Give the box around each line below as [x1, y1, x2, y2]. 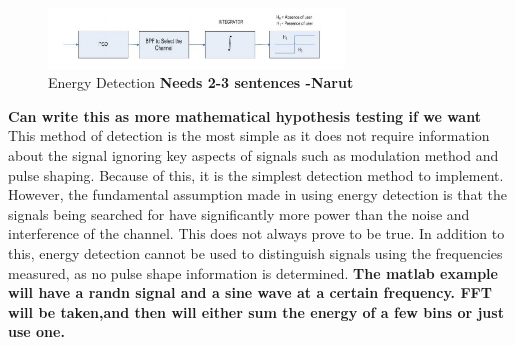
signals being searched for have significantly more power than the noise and [8, 203, 470, 224]
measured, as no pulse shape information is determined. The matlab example [8, 262, 498, 283]
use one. [8, 321, 65, 342]
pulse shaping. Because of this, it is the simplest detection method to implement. [8, 164, 504, 185]
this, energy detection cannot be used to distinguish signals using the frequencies [8, 243, 503, 263]
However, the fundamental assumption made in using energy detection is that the [8, 184, 507, 205]
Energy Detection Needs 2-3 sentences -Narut [48, 72, 354, 93]
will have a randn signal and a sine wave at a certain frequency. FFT [8, 282, 492, 303]
